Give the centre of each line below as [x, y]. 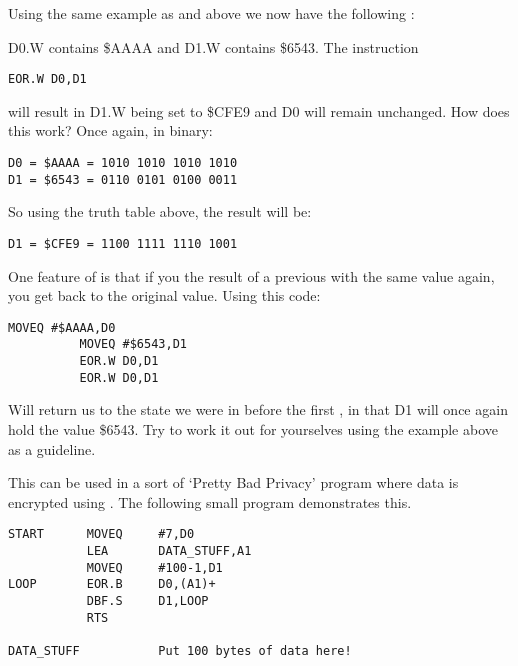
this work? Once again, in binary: [110, 130]
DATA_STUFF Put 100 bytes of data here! [180, 650]
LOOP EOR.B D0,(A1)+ [112, 584]
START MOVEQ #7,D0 [101, 534]
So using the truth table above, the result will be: [160, 211]
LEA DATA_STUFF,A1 [169, 551]
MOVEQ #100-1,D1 [154, 567]
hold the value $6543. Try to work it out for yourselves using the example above [253, 429]
